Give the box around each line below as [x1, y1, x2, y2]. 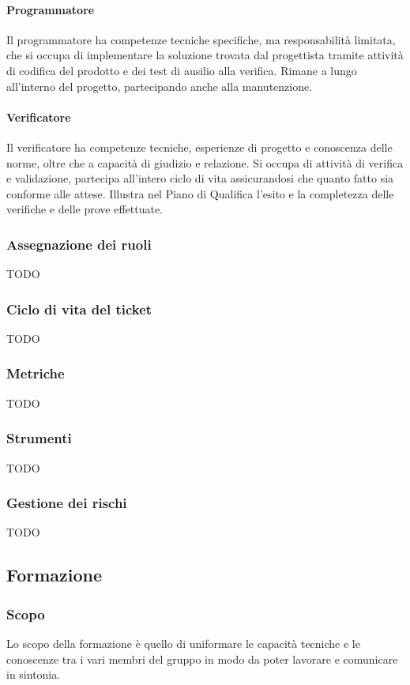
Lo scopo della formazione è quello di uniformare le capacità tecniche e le [6, 635, 360, 651]
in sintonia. [6, 666, 61, 683]
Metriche [6, 363, 65, 383]
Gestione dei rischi [6, 493, 127, 513]
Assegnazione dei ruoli [6, 234, 152, 254]
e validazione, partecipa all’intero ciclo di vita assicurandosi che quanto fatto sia [6, 170, 394, 186]
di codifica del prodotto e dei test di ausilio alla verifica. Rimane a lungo [6, 62, 357, 78]
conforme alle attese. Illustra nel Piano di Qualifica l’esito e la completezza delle [6, 185, 394, 201]
